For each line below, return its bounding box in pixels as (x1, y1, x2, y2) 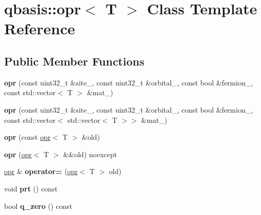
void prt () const (4, 183, 58, 193)
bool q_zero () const (4, 200, 73, 211)
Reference (4, 18, 75, 39)
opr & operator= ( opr (4, 166, 78, 177)
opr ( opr (4, 148, 32, 159)
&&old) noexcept (63, 148, 117, 159)
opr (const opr (4, 132, 51, 142)
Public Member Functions (4, 53, 144, 69)
